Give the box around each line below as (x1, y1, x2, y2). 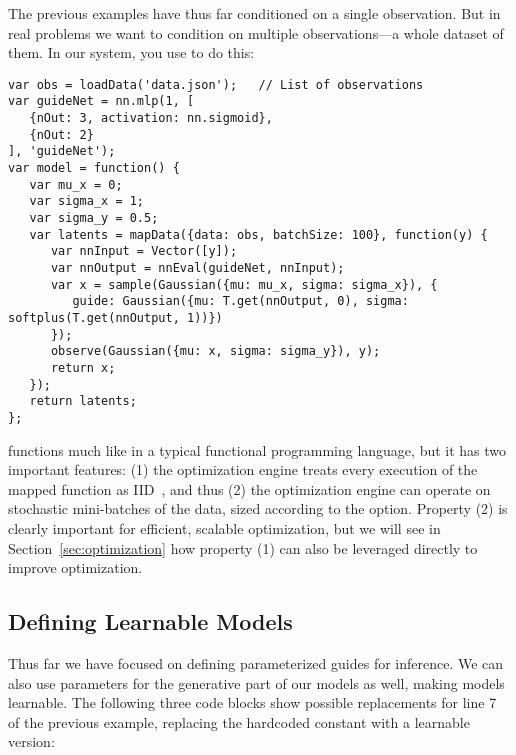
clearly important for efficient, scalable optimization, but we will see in (8, 517, 441, 538)
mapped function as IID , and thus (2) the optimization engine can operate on (8, 478, 491, 499)
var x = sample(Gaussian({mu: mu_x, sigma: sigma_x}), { (50, 277, 438, 292)
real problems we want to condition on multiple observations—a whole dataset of (8, 22, 504, 43)
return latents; (29, 394, 137, 409)
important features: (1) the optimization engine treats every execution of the (8, 459, 478, 480)
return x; (50, 360, 116, 375)
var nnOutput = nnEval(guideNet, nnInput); (50, 261, 345, 275)
